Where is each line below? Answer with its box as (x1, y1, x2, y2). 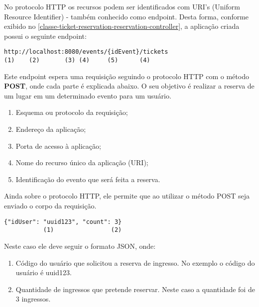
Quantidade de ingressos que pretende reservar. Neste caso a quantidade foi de (15, 284, 255, 294)
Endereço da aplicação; (15, 124, 86, 134)
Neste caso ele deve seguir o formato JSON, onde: (4, 240, 156, 251)
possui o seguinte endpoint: (4, 30, 87, 41)
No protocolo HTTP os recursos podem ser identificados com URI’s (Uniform (4, 1, 240, 11)
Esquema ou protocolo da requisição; (15, 107, 128, 117)
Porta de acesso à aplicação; (15, 140, 101, 151)
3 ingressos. (15, 294, 51, 304)
